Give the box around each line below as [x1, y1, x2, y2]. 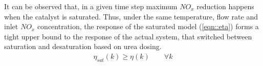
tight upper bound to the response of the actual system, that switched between [4, 31, 252, 41]
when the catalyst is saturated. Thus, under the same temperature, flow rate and [4, 11, 258, 21]
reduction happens [196, 1, 254, 11]
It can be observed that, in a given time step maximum [4, 1, 178, 11]
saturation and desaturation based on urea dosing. [4, 41, 162, 52]
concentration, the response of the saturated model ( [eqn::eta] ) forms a [37, 21, 259, 32]
